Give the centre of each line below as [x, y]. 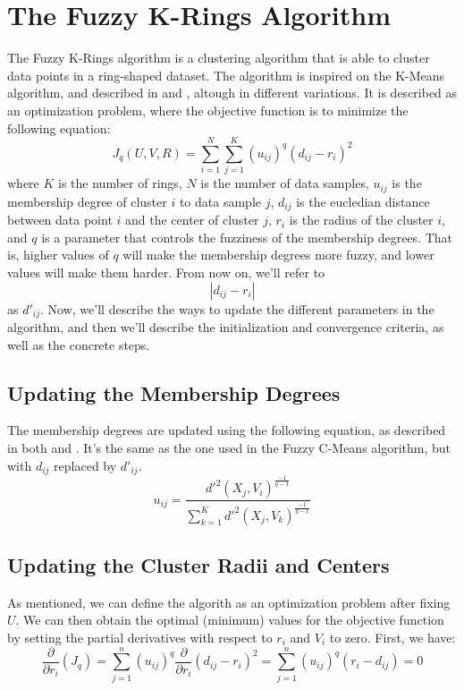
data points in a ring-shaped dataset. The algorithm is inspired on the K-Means [226, 75]
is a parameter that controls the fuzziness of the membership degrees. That [247, 237]
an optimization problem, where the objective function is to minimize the [208, 110]
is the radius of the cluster [361, 220]
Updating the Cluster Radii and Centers [198, 564]
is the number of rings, [120, 183]
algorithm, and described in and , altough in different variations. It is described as [232, 93]
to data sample [220, 201]
